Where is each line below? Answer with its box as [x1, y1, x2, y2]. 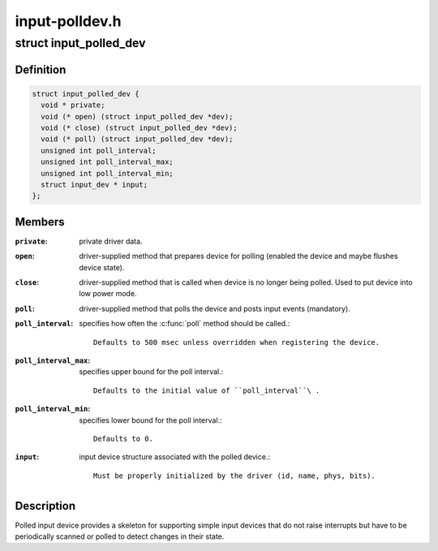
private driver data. [79, 236, 143, 246]
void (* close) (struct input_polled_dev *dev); [41, 123, 238, 132]
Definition [15, 62, 67, 76]
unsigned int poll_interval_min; [41, 169, 174, 178]
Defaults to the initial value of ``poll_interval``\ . [93, 385, 320, 395]
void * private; [41, 101, 105, 110]
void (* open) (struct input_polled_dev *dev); [41, 112, 234, 121]
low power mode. [79, 289, 137, 299]
